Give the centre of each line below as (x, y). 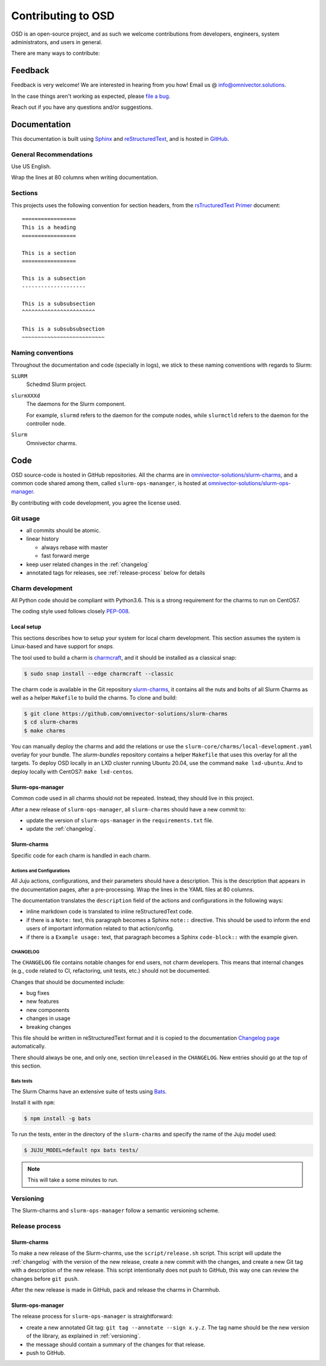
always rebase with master (75, 547)
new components (48, 1010)
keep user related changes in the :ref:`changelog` (88, 564)
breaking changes (49, 1026)
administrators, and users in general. (57, 42)
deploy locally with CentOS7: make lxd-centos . (72, 772)
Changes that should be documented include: (68, 982)
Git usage (26, 518)
